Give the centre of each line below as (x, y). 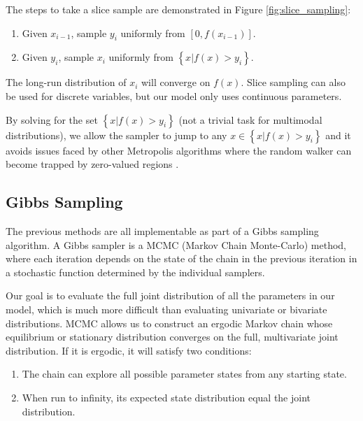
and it (338, 135)
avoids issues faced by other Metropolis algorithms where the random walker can (179, 150)
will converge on (176, 82)
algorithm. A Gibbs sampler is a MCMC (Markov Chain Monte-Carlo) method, (176, 244)
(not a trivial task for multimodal (250, 119)
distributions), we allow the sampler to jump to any (116, 135)
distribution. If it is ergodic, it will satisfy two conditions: (129, 350)
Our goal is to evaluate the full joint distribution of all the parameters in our (170, 295)
